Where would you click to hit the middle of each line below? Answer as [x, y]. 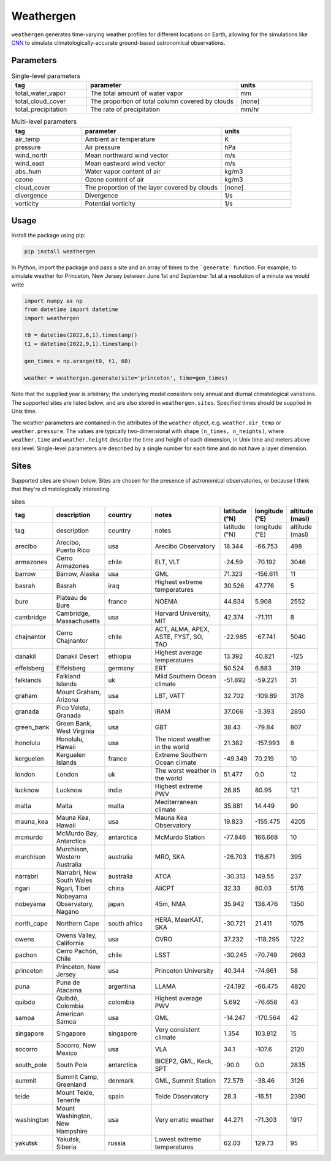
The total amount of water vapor [137, 93]
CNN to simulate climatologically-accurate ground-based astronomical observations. [118, 42]
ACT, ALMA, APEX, [182, 629]
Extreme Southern [181, 754]
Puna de [68, 983]
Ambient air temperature [120, 139]
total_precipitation [41, 109]
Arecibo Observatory [185, 546]
